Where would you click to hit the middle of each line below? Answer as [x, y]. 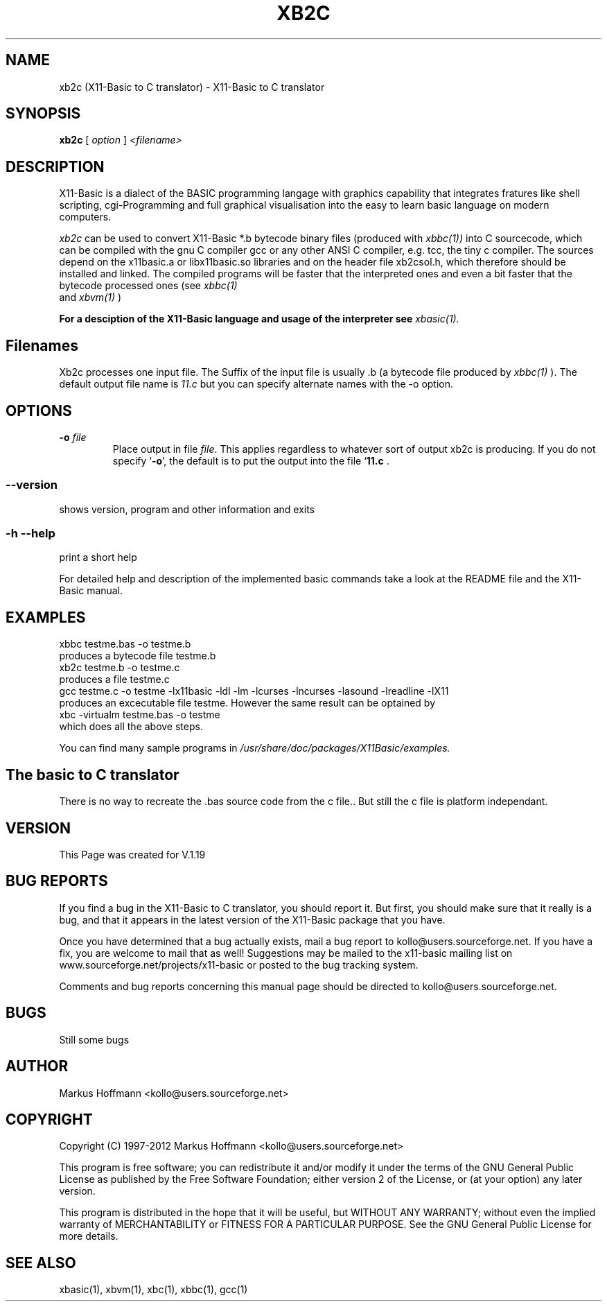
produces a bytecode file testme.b [138, 656]
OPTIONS [39, 410]
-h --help [30, 534]
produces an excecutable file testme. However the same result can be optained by [247, 703]
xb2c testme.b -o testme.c [120, 668]
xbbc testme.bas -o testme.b [125, 644]
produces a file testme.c [114, 680]
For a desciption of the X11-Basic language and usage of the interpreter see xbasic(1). [259, 319]
